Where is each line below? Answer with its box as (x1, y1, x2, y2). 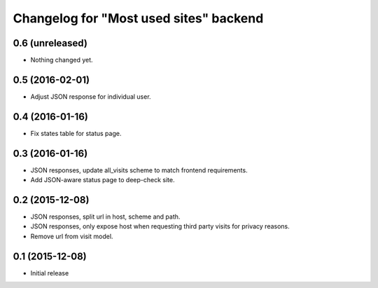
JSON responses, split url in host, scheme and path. (30, 212, 181, 221)
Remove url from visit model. (30, 232, 113, 240)
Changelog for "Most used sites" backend (13, 11, 264, 26)
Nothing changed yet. (30, 56, 94, 64)
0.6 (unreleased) (13, 37, 87, 49)
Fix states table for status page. (30, 129, 122, 137)
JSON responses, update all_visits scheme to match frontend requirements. (30, 165, 248, 174)
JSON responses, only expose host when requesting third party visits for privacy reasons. (30, 222, 290, 231)
